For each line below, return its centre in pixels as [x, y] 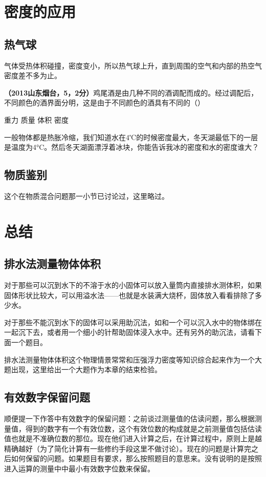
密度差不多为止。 [33, 75]
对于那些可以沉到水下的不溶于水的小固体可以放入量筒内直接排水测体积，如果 [133, 285]
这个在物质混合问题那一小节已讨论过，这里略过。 [86, 196]
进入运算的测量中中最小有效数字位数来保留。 [79, 469]
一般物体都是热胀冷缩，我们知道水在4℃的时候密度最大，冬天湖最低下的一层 [131, 137]
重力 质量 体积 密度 [36, 119]
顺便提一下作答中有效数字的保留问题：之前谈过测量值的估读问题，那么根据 [129, 418]
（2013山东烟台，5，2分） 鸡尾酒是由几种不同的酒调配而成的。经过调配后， [131, 92]
